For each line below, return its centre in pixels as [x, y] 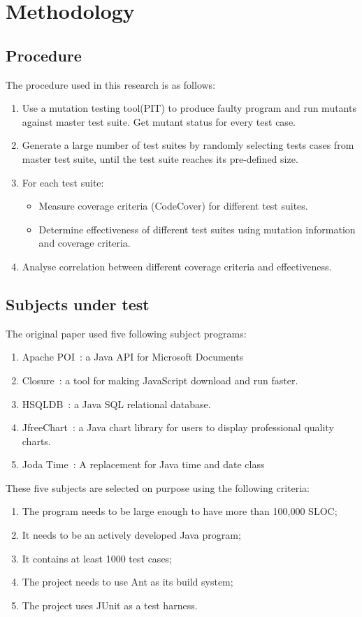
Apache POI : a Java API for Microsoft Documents [133, 357]
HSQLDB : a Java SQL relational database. [116, 404]
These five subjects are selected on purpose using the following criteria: [158, 487]
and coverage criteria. [85, 243]
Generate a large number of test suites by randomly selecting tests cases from [188, 145]
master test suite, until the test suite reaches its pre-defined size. [160, 158]
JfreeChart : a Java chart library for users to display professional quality [178, 427]
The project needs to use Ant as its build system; [128, 582]
